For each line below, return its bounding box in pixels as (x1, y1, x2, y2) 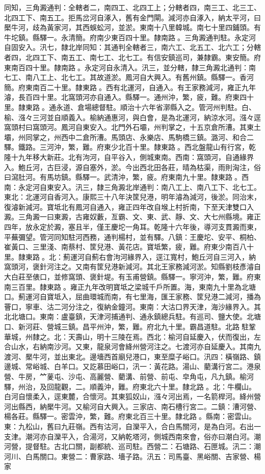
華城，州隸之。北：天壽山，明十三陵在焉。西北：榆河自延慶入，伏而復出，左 (4, 331, 261, 342)
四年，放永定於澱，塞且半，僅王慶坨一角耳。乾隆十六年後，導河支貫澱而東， (4, 221, 261, 232)
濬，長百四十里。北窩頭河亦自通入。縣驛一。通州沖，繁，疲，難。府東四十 (4, 92, 254, 102)
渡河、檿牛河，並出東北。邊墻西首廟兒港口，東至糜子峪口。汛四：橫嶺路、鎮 (4, 351, 261, 361)
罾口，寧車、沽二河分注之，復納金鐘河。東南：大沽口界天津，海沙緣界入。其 (4, 301, 261, 312)
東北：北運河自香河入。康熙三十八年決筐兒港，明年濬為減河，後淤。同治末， (4, 191, 261, 202)
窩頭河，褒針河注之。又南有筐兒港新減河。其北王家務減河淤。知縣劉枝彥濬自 (4, 261, 261, 272)
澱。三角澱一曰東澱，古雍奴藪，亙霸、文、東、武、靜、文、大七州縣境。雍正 (4, 211, 261, 222)
